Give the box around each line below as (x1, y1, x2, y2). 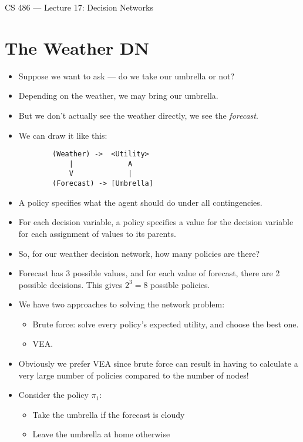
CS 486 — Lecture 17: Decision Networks (5, 1, 153, 13)
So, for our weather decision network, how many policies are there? (18, 247, 260, 259)
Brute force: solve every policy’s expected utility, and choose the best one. (32, 317, 299, 330)
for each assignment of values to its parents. (18, 227, 176, 239)
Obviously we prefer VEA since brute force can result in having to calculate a (18, 357, 298, 370)
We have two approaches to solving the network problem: (18, 298, 225, 310)
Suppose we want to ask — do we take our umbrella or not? (18, 69, 235, 82)
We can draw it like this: (18, 129, 107, 141)
